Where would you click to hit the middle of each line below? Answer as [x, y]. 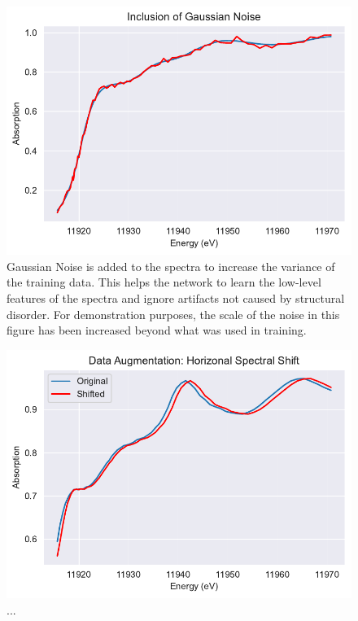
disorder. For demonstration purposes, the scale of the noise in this [173, 314]
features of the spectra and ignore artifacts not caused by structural [176, 297]
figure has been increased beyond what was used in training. [157, 330]
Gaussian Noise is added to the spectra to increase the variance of [171, 266]
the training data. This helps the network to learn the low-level [164, 282]
